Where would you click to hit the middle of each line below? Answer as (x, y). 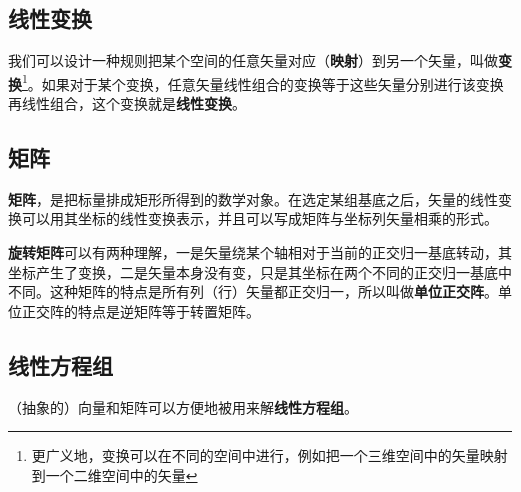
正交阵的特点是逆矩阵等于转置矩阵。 (140, 310)
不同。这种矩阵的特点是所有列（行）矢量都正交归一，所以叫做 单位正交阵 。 (253, 291)
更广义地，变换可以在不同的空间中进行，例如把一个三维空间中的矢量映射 (269, 455)
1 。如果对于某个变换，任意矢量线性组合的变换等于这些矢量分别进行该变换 (263, 82)
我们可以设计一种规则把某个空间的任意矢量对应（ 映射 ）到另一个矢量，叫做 (253, 60)
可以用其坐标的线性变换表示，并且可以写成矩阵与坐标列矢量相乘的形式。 (259, 218)
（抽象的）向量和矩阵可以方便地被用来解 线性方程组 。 (183, 406)
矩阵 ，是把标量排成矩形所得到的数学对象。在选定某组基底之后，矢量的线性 (253, 198)
